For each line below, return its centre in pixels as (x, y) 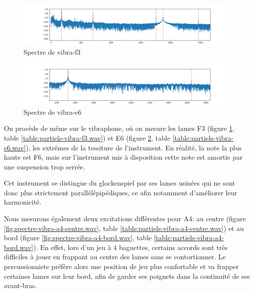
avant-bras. (21, 285)
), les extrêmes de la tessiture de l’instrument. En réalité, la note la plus (134, 147)
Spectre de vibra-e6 (53, 112)
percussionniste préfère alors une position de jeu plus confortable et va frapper (121, 266)
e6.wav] (15, 147)
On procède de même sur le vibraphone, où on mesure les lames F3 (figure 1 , (119, 128)
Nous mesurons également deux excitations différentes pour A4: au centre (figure (125, 219)
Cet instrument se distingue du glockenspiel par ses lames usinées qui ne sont (120, 183)
